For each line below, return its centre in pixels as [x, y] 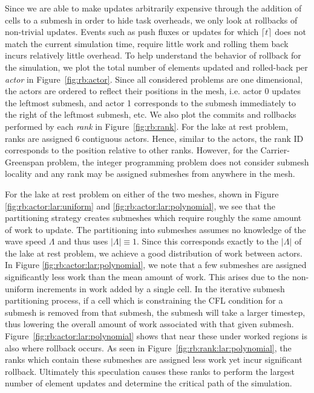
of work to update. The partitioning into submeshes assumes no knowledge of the [155, 229]
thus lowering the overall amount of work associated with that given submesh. [149, 324]
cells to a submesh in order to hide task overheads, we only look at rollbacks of [151, 20]
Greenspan [25, 161]
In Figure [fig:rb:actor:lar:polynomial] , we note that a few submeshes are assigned [156, 265]
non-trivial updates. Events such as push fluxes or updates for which [132, 32]
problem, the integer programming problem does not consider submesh [178, 161]
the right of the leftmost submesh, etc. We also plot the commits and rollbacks [151, 114]
